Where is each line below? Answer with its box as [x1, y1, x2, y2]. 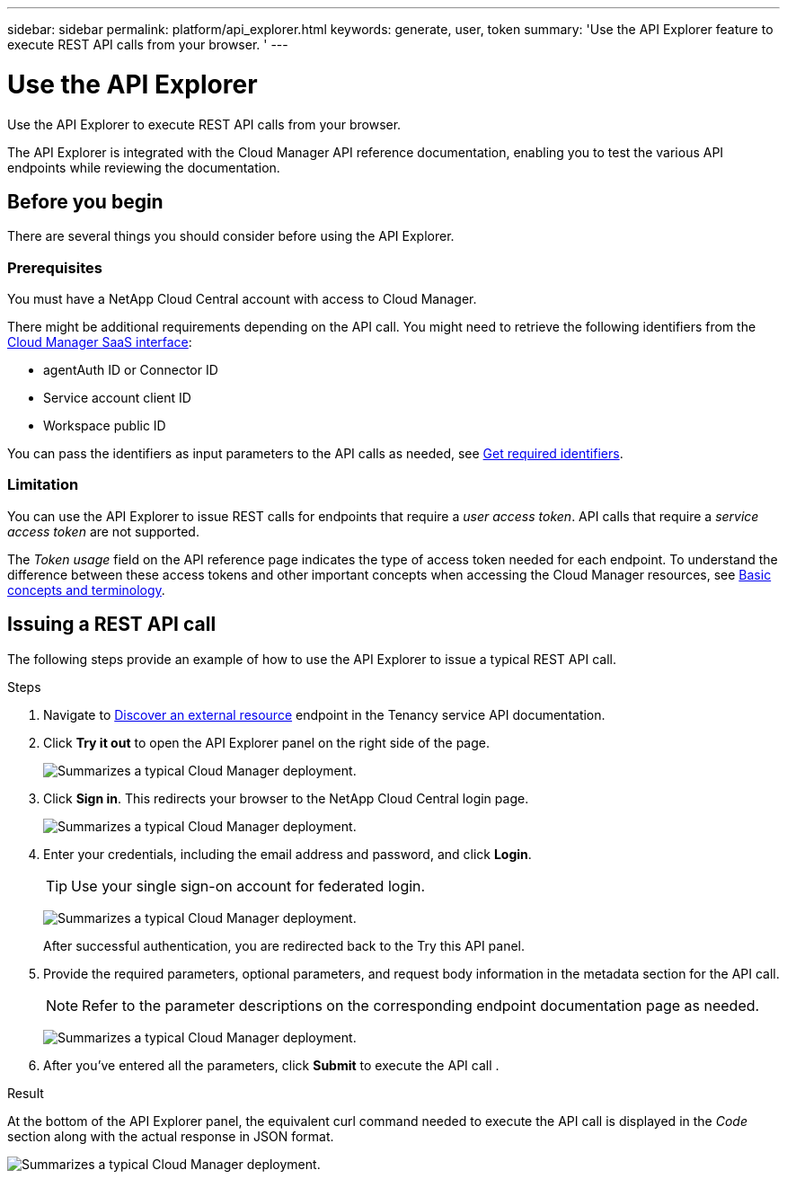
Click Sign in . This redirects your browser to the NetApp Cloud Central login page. [43, 790, 529, 806]
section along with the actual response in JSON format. [7, 1128, 334, 1144]
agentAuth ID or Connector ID [43, 362, 218, 378]
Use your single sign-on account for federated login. [71, 876, 426, 895]
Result [7, 1085, 44, 1101]
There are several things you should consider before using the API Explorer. [7, 228, 455, 244]
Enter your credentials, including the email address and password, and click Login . [43, 846, 532, 862]
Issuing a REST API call [7, 613, 217, 636]
